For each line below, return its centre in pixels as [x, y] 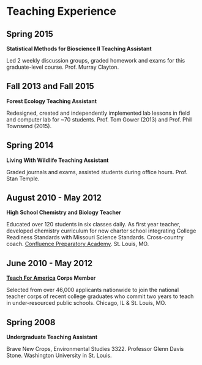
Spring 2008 [31, 322]
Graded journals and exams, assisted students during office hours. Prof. [97, 172]
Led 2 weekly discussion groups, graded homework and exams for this [96, 60]
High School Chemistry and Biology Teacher [64, 212]
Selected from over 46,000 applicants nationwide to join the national [93, 290]
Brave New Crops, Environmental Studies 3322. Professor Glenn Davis [95, 349]
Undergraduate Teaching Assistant [52, 337]
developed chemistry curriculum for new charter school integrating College [101, 231]
